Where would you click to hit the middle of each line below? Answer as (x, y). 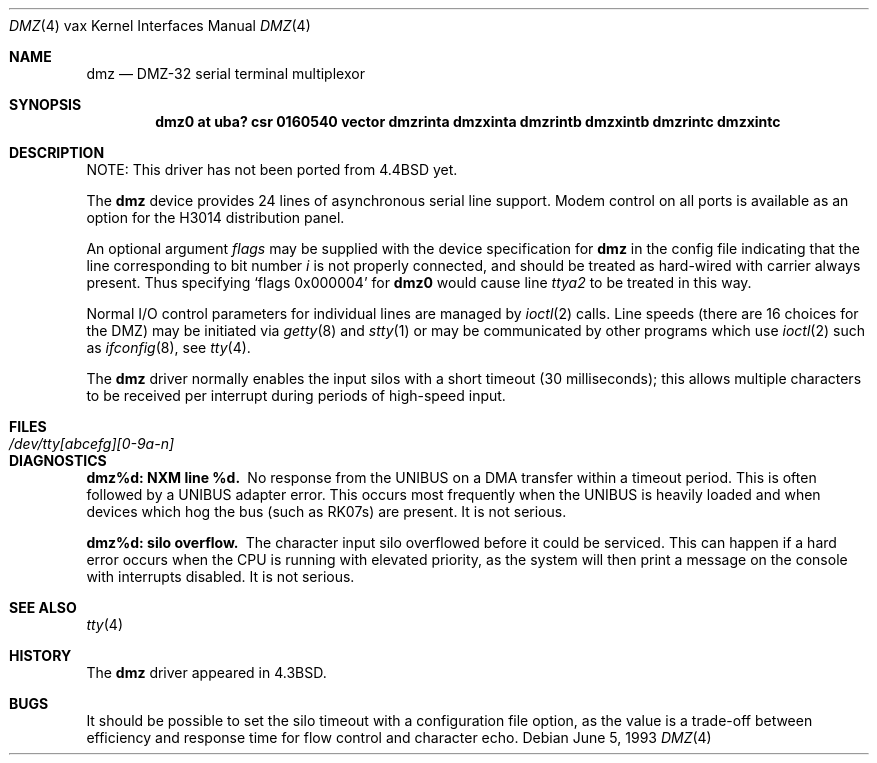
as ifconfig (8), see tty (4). (168, 347)
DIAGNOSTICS (58, 460)
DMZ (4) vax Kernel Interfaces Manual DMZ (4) (160, 25)
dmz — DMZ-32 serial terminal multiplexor (225, 73)
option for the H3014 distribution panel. (215, 217)
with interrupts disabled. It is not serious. (220, 576)
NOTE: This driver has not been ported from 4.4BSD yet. (272, 169)
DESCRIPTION (57, 152)
